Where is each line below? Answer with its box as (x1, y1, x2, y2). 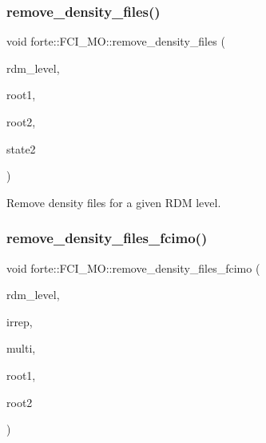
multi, (6, 340, 36, 357)
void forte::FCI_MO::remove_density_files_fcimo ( (6, 259, 260, 276)
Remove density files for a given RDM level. (6, 194, 221, 210)
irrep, (6, 313, 33, 329)
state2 (6, 140, 36, 157)
